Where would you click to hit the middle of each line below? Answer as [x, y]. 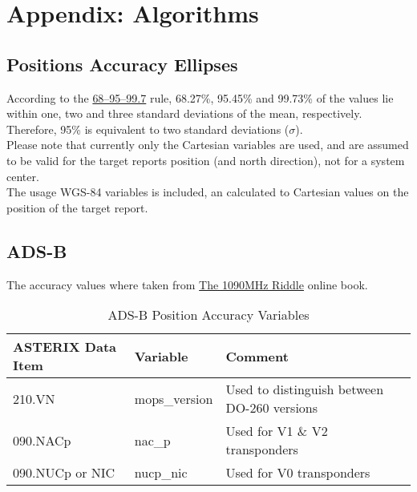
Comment [257, 356]
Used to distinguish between [305, 389]
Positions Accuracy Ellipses [122, 64]
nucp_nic [161, 473]
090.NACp [42, 440]
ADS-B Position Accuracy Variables [208, 315]
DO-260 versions [272, 408]
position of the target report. [77, 207]
